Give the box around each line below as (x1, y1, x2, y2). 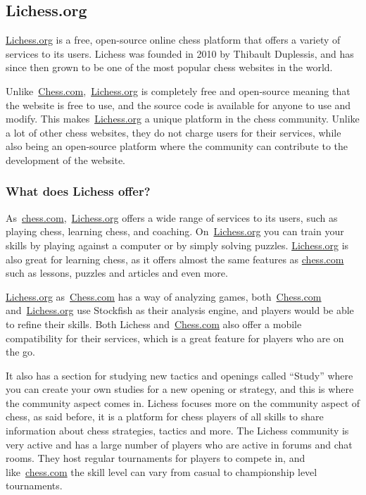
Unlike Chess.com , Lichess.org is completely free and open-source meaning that (6, 83, 351, 98)
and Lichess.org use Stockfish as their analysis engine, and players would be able (6, 303, 354, 318)
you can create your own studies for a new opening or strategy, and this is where (6, 382, 354, 396)
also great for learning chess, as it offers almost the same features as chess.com (6, 251, 344, 266)
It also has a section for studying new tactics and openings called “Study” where (6, 368, 353, 382)
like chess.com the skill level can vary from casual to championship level (6, 464, 317, 479)
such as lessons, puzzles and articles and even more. (6, 265, 228, 280)
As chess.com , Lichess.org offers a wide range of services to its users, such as (6, 210, 338, 225)
